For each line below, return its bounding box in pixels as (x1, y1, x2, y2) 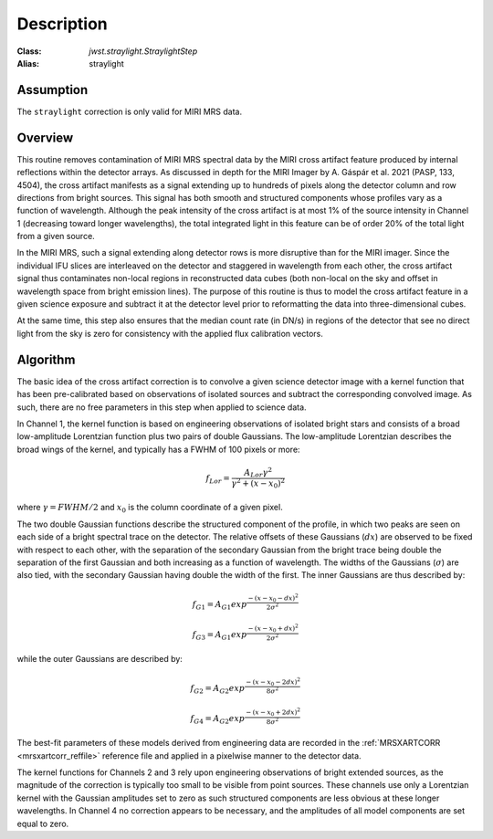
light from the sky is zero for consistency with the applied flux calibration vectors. (16, 328, 324, 339)
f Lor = (205, 473, 230, 486)
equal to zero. (16, 818, 69, 829)
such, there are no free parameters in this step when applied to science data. (16, 402, 307, 413)
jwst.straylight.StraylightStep (89, 46, 198, 57)
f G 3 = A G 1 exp (192, 630, 247, 643)
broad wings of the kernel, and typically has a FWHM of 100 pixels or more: (16, 444, 300, 455)
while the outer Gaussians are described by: (16, 654, 183, 665)
